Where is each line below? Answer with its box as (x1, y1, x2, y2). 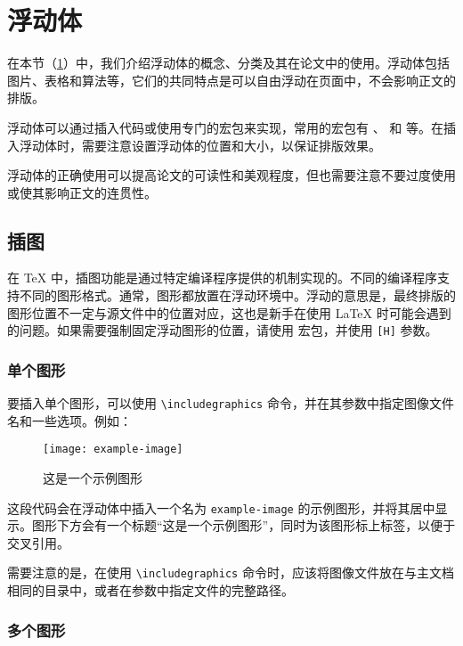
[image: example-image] (43, 443, 183, 456)
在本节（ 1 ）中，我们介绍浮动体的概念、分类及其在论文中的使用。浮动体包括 (7, 53, 450, 72)
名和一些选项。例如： (7, 411, 132, 429)
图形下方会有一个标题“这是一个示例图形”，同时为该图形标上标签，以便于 (31, 516, 456, 535)
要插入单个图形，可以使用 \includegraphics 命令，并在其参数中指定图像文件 (7, 394, 454, 413)
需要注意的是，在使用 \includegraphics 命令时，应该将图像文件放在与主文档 (7, 563, 454, 582)
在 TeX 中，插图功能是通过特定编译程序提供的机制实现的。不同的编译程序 (7, 268, 437, 287)
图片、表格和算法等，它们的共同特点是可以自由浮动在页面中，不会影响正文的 (7, 70, 456, 89)
